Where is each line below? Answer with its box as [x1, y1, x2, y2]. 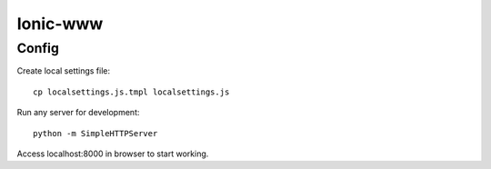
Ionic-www [16, 14, 104, 34]
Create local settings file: [16, 65, 111, 76]
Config [16, 40, 59, 56]
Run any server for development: [16, 107, 140, 118]
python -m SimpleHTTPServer [33, 128, 158, 138]
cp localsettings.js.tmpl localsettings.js [33, 86, 230, 97]
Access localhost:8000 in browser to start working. [16, 148, 209, 159]
